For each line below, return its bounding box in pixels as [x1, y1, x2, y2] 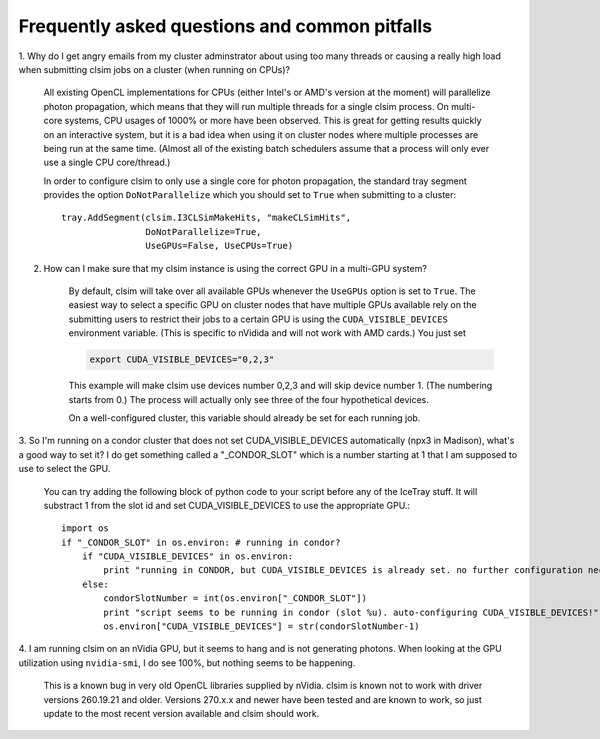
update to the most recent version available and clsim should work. [43, 707, 320, 719]
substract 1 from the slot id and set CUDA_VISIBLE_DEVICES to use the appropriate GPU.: [43, 499, 410, 511]
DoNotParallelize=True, [145, 226, 262, 237]
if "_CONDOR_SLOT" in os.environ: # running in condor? [61, 536, 341, 548]
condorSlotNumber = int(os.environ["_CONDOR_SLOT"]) [103, 593, 367, 604]
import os [61, 523, 109, 534]
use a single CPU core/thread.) [43, 156, 171, 169]
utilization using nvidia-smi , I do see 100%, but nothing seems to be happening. [18, 656, 356, 669]
